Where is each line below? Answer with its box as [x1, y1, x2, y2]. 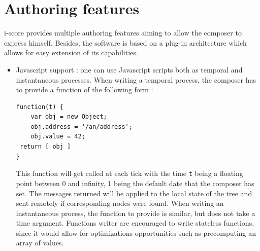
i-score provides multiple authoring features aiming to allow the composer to [4, 27, 242, 38]
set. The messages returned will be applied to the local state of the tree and [16, 188, 252, 198]
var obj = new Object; [30, 113, 107, 121]
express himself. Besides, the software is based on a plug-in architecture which [4, 37, 247, 48]
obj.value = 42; [30, 133, 85, 140]
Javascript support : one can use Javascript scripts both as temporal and [16, 64, 243, 75]
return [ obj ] [19, 143, 71, 151]
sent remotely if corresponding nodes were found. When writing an [16, 198, 224, 208]
